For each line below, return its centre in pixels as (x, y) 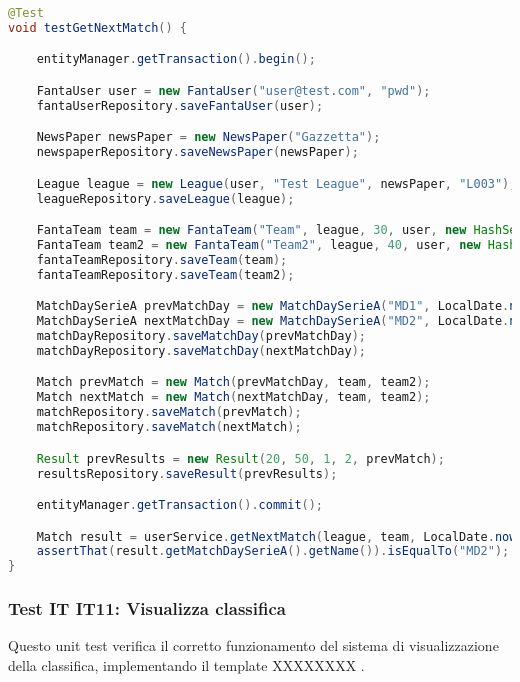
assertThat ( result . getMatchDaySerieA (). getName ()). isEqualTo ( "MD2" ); (273, 551)
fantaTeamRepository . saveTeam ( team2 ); (165, 274)
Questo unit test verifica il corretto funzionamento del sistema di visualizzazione (253, 645)
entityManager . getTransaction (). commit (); (180, 505)
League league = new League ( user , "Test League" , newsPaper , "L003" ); (276, 183)
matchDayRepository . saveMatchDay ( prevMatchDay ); (201, 336)
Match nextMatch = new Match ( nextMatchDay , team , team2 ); (233, 397)
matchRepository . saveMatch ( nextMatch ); (169, 427)
